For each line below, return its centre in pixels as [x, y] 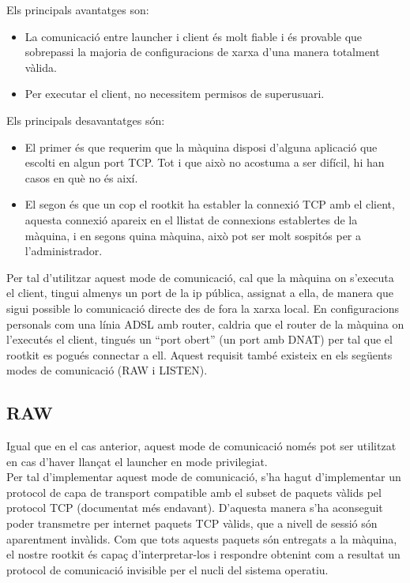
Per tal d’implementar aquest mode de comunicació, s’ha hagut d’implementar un [204, 477]
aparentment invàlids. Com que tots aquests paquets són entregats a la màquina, [202, 538]
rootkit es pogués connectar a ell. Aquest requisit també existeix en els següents [199, 354]
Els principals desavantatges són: [86, 120]
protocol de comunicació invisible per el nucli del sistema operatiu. [167, 569]
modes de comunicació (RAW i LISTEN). [107, 370]
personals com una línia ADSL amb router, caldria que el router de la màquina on [205, 323]
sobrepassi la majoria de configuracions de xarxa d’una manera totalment [202, 52]
